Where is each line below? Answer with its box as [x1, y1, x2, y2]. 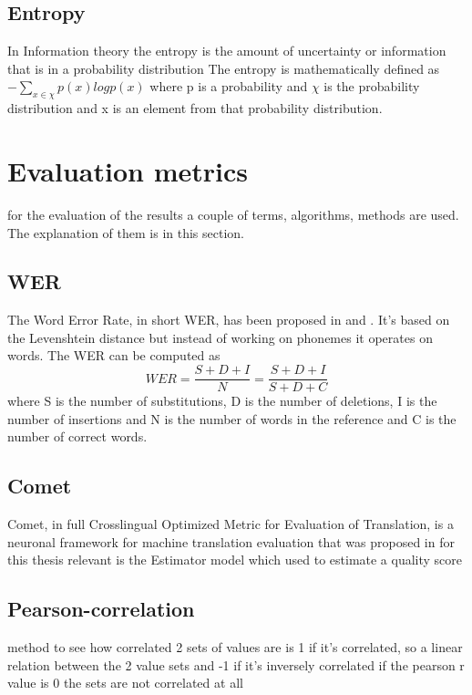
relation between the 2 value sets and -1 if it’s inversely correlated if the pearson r [7, 655, 465, 674]
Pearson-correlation [7, 595, 195, 623]
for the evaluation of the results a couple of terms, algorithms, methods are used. [7, 204, 459, 223]
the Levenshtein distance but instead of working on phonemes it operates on [7, 327, 433, 347]
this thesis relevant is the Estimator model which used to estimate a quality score [7, 550, 463, 569]
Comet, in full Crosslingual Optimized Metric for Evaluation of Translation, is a [7, 514, 454, 534]
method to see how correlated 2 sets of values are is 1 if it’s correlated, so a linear [7, 638, 463, 657]
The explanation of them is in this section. [7, 223, 245, 242]
